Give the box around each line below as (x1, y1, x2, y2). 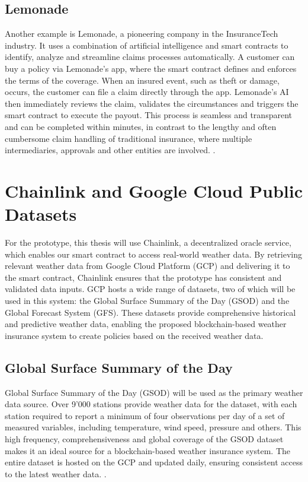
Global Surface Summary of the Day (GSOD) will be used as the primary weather (5, 386, 303, 398)
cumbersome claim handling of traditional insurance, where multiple (5, 132, 252, 144)
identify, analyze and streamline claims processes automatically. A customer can (5, 50, 295, 63)
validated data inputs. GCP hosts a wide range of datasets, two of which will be (5, 283, 296, 295)
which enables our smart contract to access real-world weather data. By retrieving (5, 248, 303, 260)
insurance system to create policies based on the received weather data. (5, 329, 264, 341)
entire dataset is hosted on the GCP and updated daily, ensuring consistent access (5, 456, 303, 468)
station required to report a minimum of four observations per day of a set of (5, 409, 285, 421)
